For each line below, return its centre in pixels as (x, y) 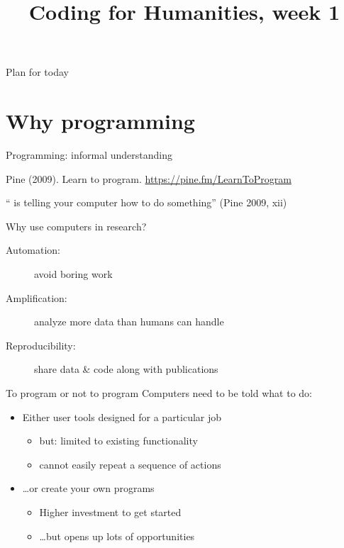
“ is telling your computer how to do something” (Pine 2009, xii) (146, 202)
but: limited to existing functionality (118, 441)
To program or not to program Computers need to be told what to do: (159, 393)
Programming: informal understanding (89, 155)
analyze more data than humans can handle (129, 321)
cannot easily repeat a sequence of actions (130, 464)
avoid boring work (73, 274)
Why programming (100, 121)
